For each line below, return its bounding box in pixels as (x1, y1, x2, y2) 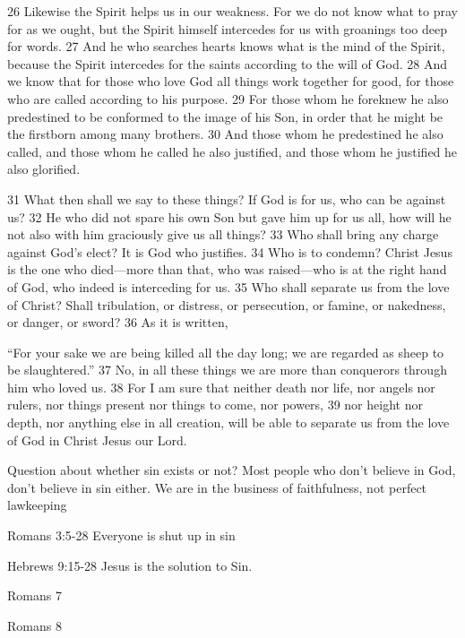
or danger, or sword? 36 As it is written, (7, 313, 228, 332)
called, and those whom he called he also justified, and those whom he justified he (7, 142, 458, 160)
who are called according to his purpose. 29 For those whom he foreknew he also (7, 89, 449, 108)
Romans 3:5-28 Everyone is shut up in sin (7, 526, 236, 545)
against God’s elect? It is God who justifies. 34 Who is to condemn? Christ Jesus (7, 242, 452, 261)
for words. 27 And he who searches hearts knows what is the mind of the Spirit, (7, 37, 445, 56)
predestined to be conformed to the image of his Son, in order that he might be (7, 107, 443, 125)
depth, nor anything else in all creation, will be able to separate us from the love (7, 413, 450, 432)
